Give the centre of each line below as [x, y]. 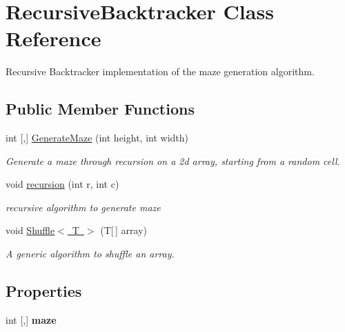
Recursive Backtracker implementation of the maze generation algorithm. [160, 71]
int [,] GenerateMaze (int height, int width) [97, 138]
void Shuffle [30, 230]
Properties [44, 291]
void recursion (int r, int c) [62, 184]
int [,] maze [31, 319]
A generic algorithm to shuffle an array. [90, 254]
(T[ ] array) [124, 230]
